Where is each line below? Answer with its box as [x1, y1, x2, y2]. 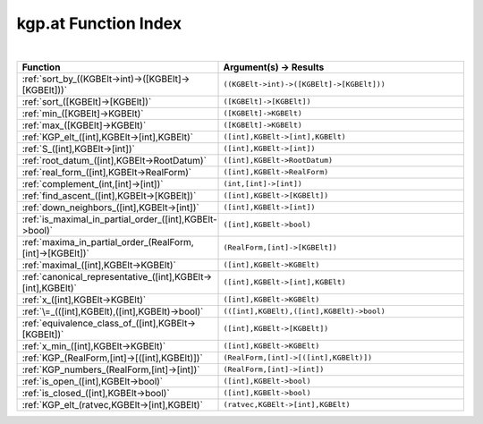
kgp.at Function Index [16, 13, 182, 33]
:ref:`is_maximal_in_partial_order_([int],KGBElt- [21, 213, 218, 225]
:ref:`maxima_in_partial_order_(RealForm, [21, 235, 194, 248]
